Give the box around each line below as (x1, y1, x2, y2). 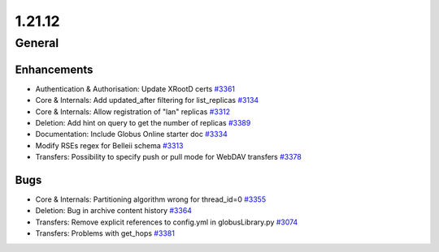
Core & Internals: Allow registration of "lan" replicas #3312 (35, 106, 231, 117)
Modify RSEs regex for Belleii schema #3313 (35, 140, 184, 150)
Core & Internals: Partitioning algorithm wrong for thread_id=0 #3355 (35, 194, 267, 204)
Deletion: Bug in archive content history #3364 (35, 206, 193, 216)
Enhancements (15, 62, 93, 76)
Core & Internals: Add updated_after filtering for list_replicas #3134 (35, 96, 259, 105)
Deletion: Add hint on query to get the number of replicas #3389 (35, 117, 251, 127)
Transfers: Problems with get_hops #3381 (35, 229, 175, 238)
